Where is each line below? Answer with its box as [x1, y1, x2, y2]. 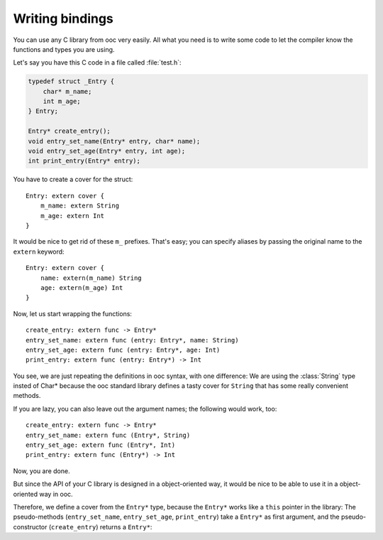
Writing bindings [13, 11, 113, 26]
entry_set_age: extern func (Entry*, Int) [26, 441, 176, 449]
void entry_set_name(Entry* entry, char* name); [28, 137, 201, 145]
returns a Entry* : [99, 522, 152, 531]
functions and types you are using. [13, 45, 115, 53]
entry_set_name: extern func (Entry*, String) [26, 431, 191, 439]
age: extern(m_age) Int [40, 283, 123, 291]
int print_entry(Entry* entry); [28, 157, 141, 165]
